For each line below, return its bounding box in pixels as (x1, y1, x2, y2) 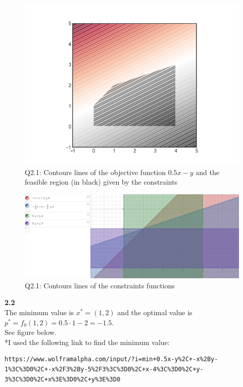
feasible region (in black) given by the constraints (25, 177, 178, 187)
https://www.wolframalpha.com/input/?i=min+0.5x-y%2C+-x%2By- (5, 356, 218, 363)
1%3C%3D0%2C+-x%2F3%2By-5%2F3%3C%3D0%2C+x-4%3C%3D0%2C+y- (5, 365, 204, 373)
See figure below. (5, 327, 57, 337)
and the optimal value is (117, 307, 192, 318)
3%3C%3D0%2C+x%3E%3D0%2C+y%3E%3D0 (5, 375, 121, 383)
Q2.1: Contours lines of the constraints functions (25, 280, 175, 290)
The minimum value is (5, 307, 74, 318)
